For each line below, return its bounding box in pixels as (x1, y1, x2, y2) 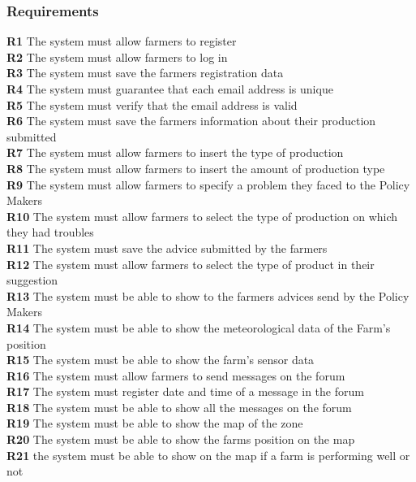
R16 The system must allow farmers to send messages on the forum (6, 367, 345, 384)
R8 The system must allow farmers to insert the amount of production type (6, 159, 385, 176)
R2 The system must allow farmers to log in (6, 48, 228, 65)
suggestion (6, 271, 58, 289)
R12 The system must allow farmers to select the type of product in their (6, 255, 375, 272)
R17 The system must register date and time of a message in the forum (6, 383, 364, 400)
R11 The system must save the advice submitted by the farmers (6, 239, 328, 256)
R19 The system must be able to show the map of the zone (6, 415, 303, 432)
